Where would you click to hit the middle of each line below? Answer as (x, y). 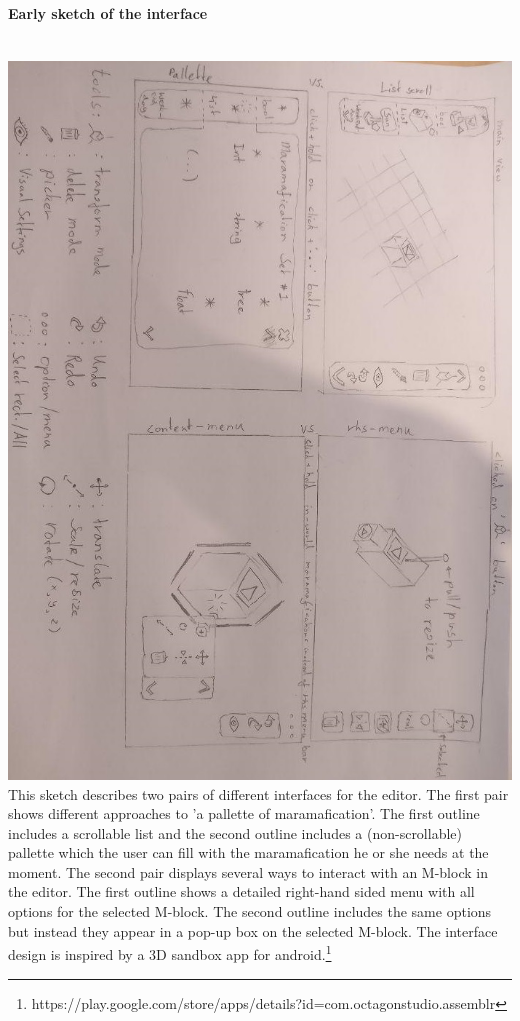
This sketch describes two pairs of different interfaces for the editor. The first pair (258, 793)
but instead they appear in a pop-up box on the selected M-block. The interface (253, 930)
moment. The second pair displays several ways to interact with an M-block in (248, 871)
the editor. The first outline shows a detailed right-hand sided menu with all (241, 891)
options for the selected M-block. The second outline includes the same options (250, 911)
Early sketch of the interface (108, 12)
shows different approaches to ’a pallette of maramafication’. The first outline (244, 813)
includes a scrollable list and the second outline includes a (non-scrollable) (235, 832)
